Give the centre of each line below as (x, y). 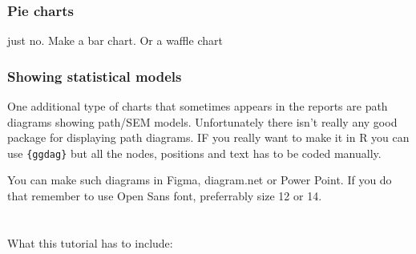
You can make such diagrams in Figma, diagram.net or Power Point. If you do (200, 180)
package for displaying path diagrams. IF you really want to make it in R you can (208, 137)
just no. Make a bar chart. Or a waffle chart (115, 40)
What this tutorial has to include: (90, 242)
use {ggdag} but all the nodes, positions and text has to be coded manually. (194, 153)
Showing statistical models (95, 76)
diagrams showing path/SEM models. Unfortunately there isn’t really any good (202, 121)
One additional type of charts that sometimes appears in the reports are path (198, 106)
